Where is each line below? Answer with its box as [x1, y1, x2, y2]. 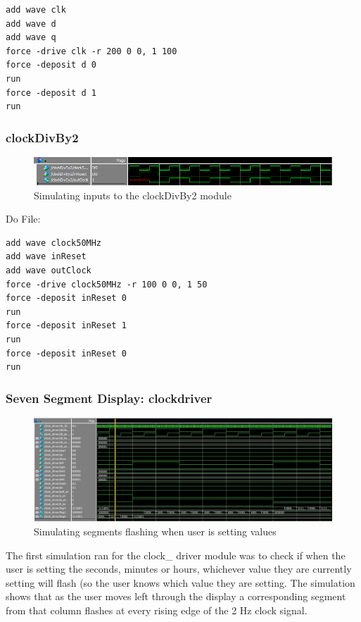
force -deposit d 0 [6, 60, 96, 70]
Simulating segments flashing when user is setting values [34, 524, 277, 539]
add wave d [6, 18, 56, 29]
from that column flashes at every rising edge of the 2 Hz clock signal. [6, 602, 308, 617]
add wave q [6, 32, 56, 43]
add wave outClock [6, 266, 91, 276]
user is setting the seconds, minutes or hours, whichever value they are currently [6, 561, 352, 576]
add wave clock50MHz [6, 237, 102, 248]
